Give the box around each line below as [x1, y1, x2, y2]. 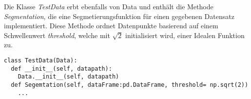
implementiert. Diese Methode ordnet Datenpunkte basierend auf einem [4, 20, 218, 31]
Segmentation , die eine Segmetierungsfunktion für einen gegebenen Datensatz [4, 11, 234, 21]
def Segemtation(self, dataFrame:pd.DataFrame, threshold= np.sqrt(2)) [11, 81, 249, 88]
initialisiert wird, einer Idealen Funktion [125, 30, 245, 40]
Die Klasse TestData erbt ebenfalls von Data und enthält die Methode [4, 1, 213, 11]
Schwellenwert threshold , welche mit [4, 30, 110, 40]
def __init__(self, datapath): [11, 65, 112, 72]
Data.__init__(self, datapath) [18, 73, 119, 80]
